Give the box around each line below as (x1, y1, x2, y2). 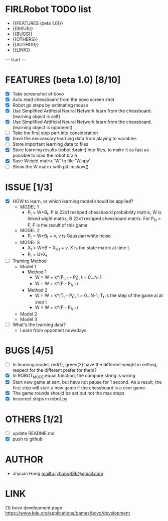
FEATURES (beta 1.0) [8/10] (5, 74, 121, 86)
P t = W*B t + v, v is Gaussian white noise (27, 233, 111, 240)
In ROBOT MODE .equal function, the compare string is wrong (12, 372, 135, 380)
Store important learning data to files (12, 141, 89, 147)
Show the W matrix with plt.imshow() (12, 163, 89, 169)
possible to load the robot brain (12, 152, 78, 159)
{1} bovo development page (5, 504, 63, 510)
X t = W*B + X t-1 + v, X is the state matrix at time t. (27, 245, 130, 252)
